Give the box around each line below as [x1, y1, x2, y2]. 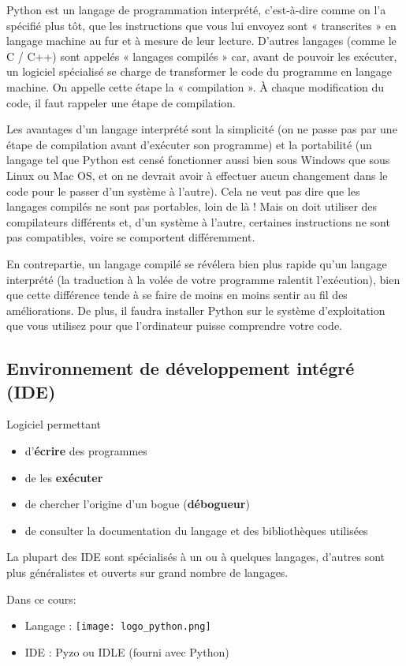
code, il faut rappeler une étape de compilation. [6, 94, 236, 110]
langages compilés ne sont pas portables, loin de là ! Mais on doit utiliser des [6, 198, 378, 215]
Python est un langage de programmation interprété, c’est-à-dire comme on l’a [6, 2, 386, 17]
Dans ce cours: [6, 590, 76, 607]
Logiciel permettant [6, 416, 102, 432]
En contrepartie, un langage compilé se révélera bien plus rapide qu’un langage [6, 255, 387, 271]
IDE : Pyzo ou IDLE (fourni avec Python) [24, 643, 229, 660]
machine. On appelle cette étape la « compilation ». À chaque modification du [6, 78, 385, 95]
